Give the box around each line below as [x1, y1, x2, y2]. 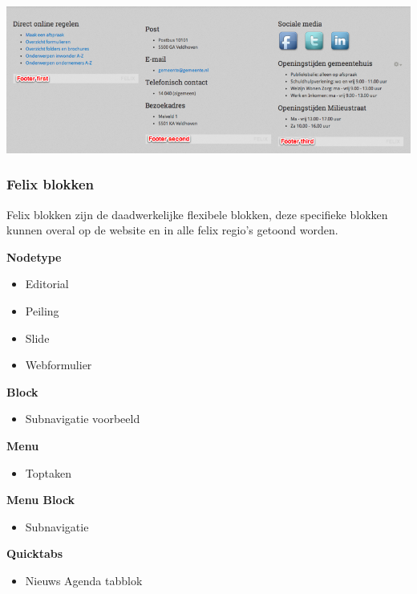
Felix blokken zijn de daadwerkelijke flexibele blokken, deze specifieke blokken [6, 205, 388, 222]
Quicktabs [6, 545, 63, 562]
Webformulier [25, 356, 92, 373]
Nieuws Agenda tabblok [25, 572, 143, 588]
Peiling [25, 303, 59, 319]
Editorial [25, 275, 69, 292]
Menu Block [6, 491, 75, 508]
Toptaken [25, 464, 71, 481]
